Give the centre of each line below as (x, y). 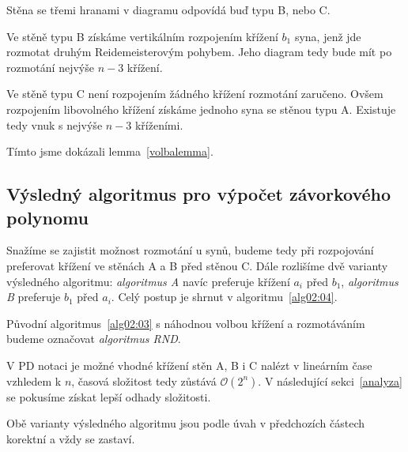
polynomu (47, 217)
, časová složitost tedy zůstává (144, 380)
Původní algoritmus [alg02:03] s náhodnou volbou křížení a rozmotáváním (186, 323)
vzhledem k (34, 380)
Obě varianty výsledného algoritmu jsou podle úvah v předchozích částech (186, 423)
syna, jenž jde (328, 36)
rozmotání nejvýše (50, 67)
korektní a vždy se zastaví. (71, 438)
